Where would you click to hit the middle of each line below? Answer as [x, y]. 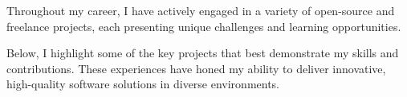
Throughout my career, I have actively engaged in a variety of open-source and [201, 10]
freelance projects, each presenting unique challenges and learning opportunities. [204, 26]
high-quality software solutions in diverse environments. [143, 84]
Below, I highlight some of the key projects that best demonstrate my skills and [203, 53]
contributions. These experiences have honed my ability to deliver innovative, [196, 68]
